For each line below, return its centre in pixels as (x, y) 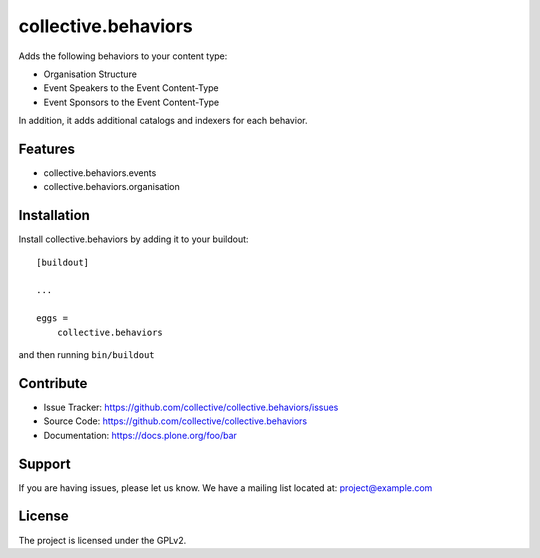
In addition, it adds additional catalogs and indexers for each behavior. (163, 121)
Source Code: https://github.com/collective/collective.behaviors (175, 421)
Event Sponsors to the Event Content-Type (131, 102)
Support (44, 463)
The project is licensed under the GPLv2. (102, 540)
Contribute (53, 383)
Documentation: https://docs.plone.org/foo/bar (140, 435)
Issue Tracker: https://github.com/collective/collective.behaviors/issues (191, 407)
